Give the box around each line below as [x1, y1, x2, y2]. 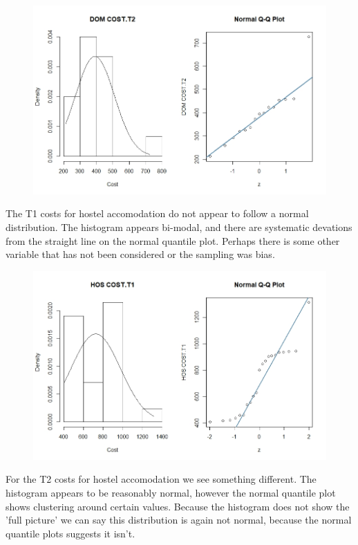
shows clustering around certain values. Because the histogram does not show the [6, 499, 350, 513]
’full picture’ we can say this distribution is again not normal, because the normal [6, 512, 352, 527]
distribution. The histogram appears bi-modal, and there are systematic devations [6, 220, 352, 234]
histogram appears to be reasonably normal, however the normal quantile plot [6, 485, 336, 499]
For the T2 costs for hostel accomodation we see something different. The [6, 472, 317, 486]
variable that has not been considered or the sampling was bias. [6, 247, 275, 261]
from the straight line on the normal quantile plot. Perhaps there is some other [6, 233, 340, 248]
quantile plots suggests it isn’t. [6, 526, 135, 540]
